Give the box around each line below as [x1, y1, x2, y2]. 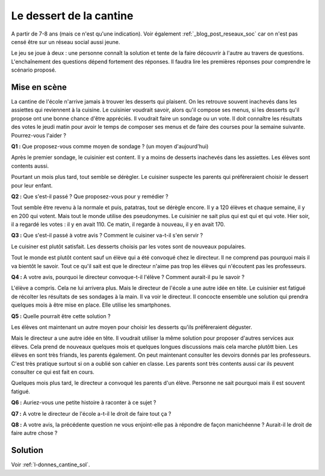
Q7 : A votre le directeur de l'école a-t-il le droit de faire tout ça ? [11, 410, 172, 417]
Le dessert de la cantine [11, 9, 134, 22]
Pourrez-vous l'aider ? [11, 131, 66, 139]
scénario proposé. [11, 66, 57, 74]
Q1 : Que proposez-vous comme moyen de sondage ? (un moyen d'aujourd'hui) [11, 142, 209, 150]
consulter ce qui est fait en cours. [11, 368, 94, 375]
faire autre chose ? [11, 430, 58, 437]
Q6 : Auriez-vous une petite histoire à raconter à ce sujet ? [11, 399, 156, 406]
